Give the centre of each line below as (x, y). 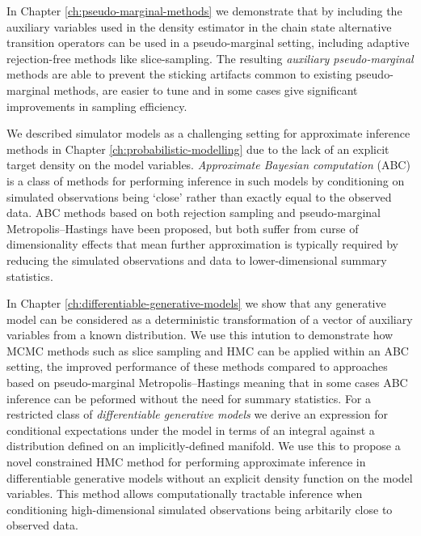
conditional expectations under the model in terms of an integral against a (191, 430)
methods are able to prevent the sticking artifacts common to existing (179, 74)
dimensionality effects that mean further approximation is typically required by (203, 244)
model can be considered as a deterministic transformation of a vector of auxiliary (210, 319)
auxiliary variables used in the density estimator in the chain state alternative (199, 26)
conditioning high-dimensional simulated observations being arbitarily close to (200, 509)
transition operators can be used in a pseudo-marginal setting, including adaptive (208, 43)
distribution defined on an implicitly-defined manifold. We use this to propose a (204, 446)
